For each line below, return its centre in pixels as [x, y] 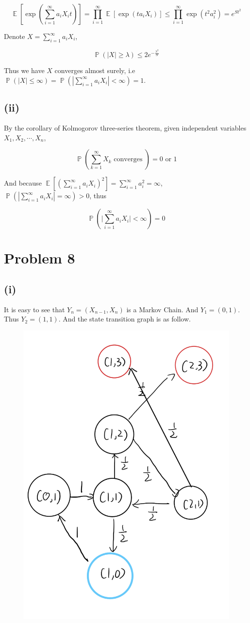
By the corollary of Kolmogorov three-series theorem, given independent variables [125, 127]
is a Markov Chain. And [162, 309]
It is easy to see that [34, 309]
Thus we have [24, 70]
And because [23, 183]
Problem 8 [40, 258]
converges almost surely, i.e [95, 70]
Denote [15, 36]
